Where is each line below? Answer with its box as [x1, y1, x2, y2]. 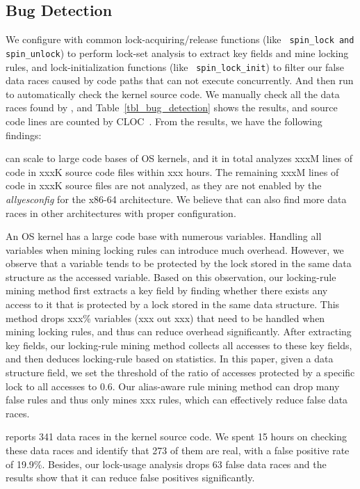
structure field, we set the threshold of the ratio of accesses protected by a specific [6, 365, 355, 380]
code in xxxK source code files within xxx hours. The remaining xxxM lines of [6, 164, 339, 179]
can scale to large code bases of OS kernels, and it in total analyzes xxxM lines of [6, 151, 353, 166]
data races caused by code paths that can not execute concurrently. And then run [6, 73, 354, 88]
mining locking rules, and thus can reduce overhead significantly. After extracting [6, 324, 352, 339]
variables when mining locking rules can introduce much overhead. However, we [6, 242, 344, 257]
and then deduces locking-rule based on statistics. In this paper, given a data [6, 351, 334, 366]
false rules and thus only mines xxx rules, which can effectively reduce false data [6, 392, 348, 407]
